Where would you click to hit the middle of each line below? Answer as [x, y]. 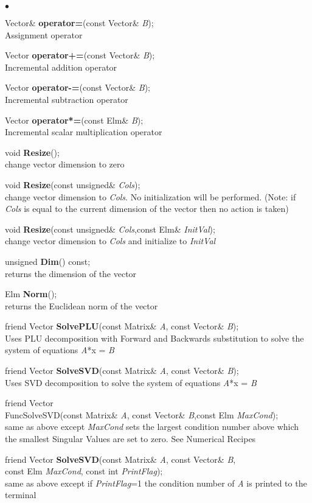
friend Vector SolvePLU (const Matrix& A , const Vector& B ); [122, 326]
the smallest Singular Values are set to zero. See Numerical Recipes [130, 439]
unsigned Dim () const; [48, 261]
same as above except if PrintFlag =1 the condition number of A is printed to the [156, 483]
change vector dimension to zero [65, 164]
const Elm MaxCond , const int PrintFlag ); [84, 471]
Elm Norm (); [31, 294]
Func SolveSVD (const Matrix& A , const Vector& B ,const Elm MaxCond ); [142, 414]
